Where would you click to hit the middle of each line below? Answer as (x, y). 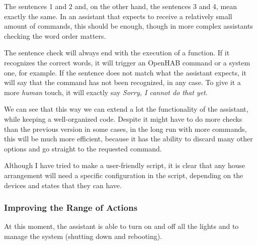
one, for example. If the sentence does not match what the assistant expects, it (125, 72)
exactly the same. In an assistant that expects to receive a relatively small (118, 16)
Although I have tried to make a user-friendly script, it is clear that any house (125, 165)
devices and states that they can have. (63, 185)
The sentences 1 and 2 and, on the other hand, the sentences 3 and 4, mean (121, 6)
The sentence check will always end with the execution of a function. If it (117, 53)
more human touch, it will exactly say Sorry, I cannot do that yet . (106, 92)
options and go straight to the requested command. (83, 148)
